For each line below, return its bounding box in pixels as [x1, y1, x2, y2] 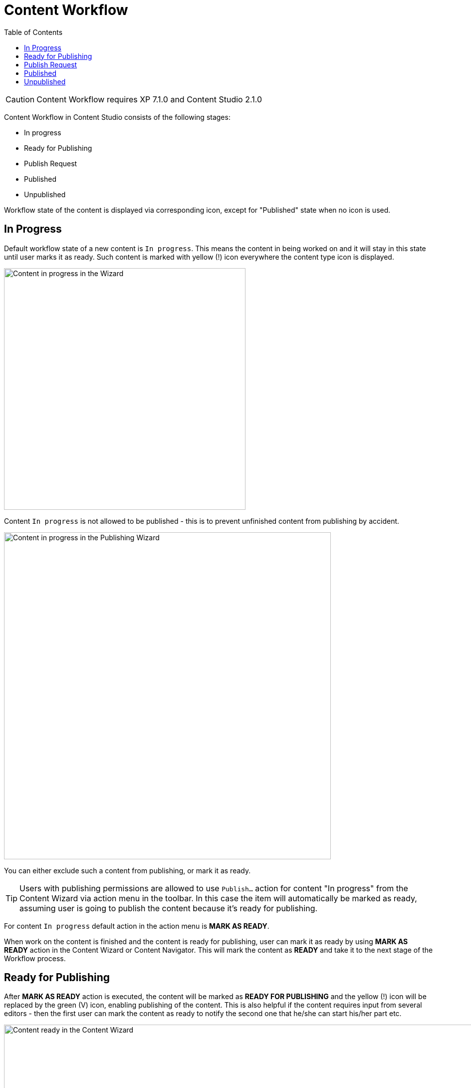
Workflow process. [4, 954, 66, 963]
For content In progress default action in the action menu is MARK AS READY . [4, 921, 269, 930]
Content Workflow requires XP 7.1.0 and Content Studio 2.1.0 [36, 94, 262, 104]
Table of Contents [4, 27, 63, 36]
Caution [5, 94, 35, 104]
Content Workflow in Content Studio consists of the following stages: [4, 112, 231, 121]
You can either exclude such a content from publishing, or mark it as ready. [4, 866, 251, 875]
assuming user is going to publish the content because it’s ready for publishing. [19, 903, 318, 913]
